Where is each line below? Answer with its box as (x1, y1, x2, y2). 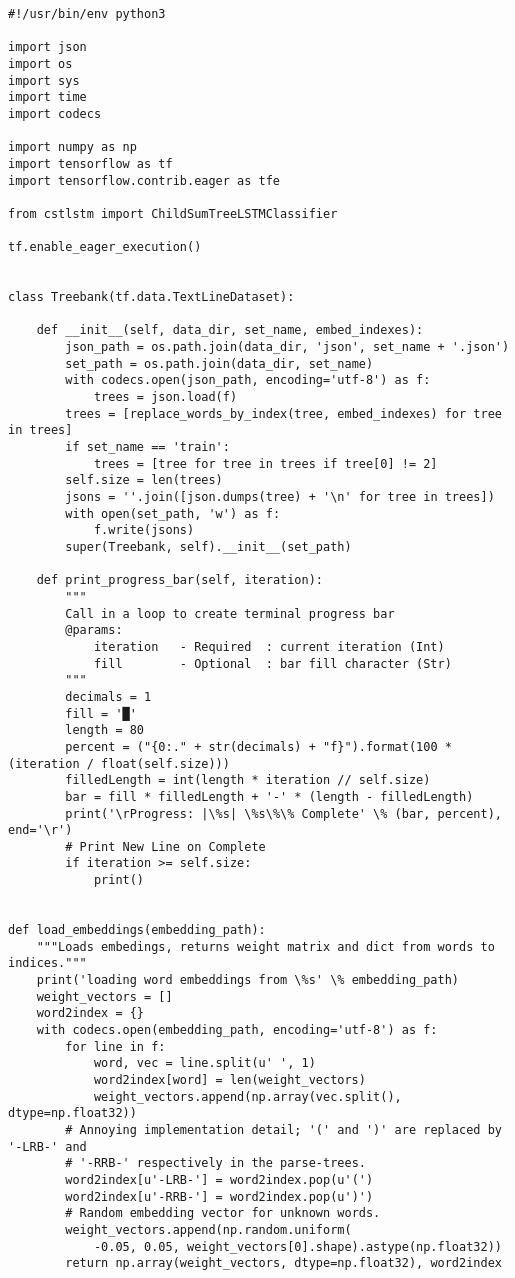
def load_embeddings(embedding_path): (8, 923, 266, 938)
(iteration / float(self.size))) (8, 756, 230, 771)
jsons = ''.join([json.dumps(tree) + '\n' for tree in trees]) (65, 490, 495, 505)
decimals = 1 (65, 689, 152, 704)
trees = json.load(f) (93, 390, 238, 405)
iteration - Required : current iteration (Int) (93, 639, 445, 654)
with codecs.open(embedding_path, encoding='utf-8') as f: (36, 1023, 438, 1038)
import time (8, 90, 87, 105)
